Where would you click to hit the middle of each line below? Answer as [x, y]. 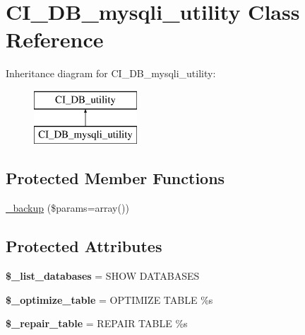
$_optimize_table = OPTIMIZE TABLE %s [109, 299]
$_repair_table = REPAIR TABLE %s [97, 323]
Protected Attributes [84, 246]
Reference [55, 39]
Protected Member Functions [115, 178]
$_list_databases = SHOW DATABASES [103, 276]
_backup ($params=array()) [67, 208]
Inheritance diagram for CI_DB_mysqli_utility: [111, 73]
